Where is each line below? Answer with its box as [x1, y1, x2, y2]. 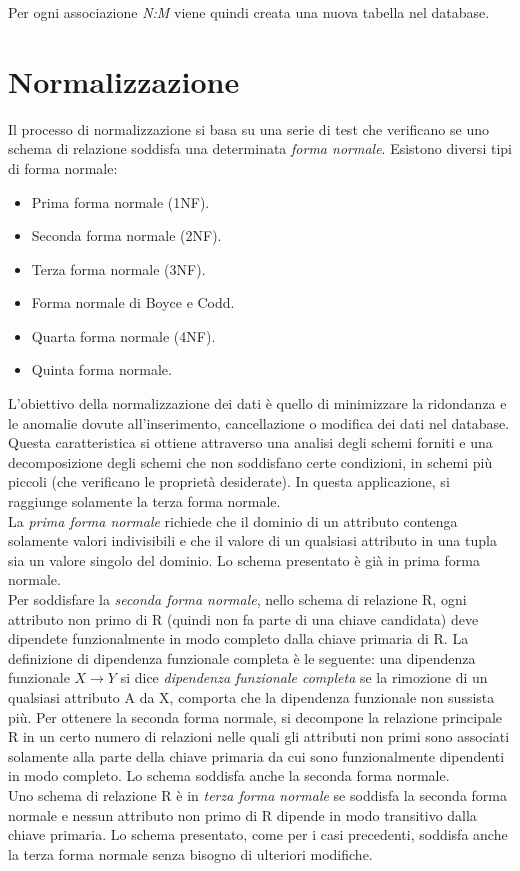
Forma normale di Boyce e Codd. [31, 292, 235, 313]
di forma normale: [8, 157, 118, 178]
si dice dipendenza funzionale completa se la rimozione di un [120, 667, 488, 688]
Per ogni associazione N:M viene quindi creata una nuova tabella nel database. [8, 2, 490, 22]
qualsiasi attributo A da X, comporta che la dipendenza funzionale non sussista [8, 686, 495, 707]
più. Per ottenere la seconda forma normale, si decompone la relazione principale [8, 706, 503, 727]
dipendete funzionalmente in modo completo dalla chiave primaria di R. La [8, 628, 469, 649]
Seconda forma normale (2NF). [31, 225, 222, 246]
